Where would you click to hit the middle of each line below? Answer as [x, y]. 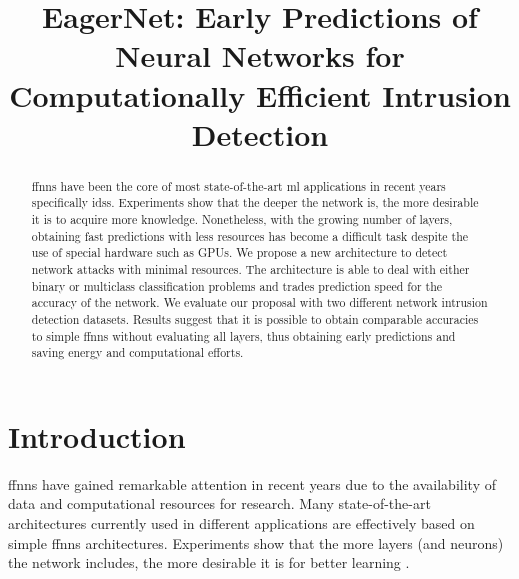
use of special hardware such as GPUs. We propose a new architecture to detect [239, 252]
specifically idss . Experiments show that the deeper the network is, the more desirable [255, 202]
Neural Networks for [260, 55]
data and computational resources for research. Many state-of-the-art [219, 503]
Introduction [97, 435]
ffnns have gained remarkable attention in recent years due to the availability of [252, 483]
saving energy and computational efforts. [137, 352]
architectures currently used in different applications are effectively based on [241, 523]
